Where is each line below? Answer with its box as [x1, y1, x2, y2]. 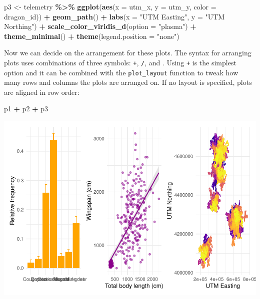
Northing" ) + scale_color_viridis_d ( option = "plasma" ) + [4, 21, 196, 31]
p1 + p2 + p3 [4, 103, 48, 114]
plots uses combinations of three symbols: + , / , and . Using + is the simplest [4, 57, 236, 67]
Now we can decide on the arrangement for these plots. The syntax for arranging [4, 47, 251, 58]
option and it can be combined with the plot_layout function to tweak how [4, 67, 238, 77]
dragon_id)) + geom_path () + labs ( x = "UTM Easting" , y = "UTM [4, 11, 225, 21]
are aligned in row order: [4, 86, 79, 97]
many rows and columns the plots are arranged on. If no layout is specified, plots [4, 77, 252, 87]
